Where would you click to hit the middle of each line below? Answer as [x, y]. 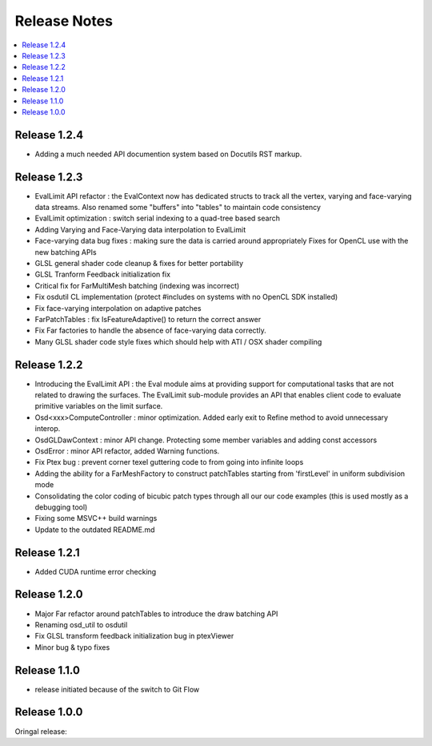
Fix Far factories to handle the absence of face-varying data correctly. [151, 331]
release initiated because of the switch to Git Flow [117, 689]
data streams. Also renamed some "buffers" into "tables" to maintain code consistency [178, 208]
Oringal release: [41, 731]
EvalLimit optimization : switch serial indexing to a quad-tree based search [157, 218]
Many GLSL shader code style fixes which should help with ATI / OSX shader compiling [178, 341]
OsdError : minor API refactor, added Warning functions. [127, 451]
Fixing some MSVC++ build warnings [96, 518]
